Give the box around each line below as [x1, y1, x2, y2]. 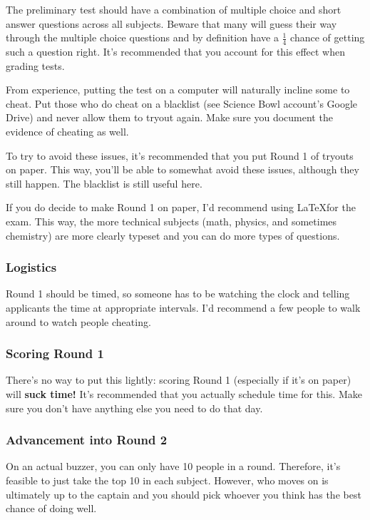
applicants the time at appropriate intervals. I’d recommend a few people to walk [6, 300, 361, 315]
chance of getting [290, 30, 365, 45]
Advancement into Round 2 [6, 431, 168, 449]
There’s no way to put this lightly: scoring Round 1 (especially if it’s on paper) [6, 372, 351, 387]
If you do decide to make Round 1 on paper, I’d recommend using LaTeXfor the [6, 200, 356, 215]
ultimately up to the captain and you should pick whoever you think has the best [6, 486, 361, 501]
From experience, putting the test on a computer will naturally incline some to [6, 82, 350, 97]
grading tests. [6, 58, 65, 73]
